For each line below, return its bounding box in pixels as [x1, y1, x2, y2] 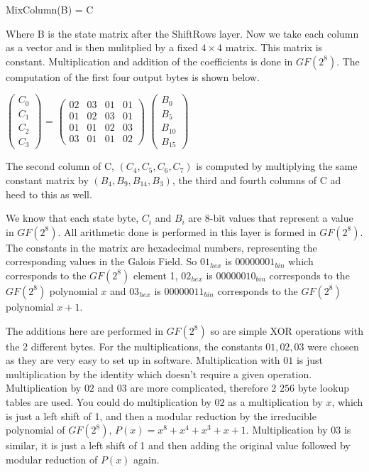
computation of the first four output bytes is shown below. [6, 69, 260, 84]
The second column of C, [6, 159, 114, 173]
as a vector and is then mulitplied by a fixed [6, 40, 198, 55]
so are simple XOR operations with [210, 323, 363, 338]
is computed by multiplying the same [196, 159, 358, 173]
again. [133, 451, 160, 466]
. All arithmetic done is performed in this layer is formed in [57, 224, 316, 239]
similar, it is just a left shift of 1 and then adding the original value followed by [6, 438, 351, 453]
